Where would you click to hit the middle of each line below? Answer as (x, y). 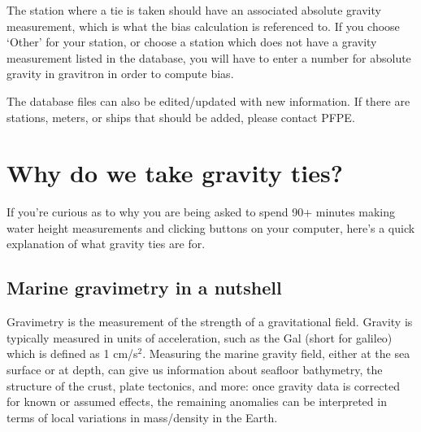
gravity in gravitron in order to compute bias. (120, 74)
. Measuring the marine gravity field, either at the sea (276, 353)
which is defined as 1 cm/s (72, 353)
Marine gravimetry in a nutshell (144, 288)
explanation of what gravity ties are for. (106, 244)
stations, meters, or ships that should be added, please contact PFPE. (181, 117)
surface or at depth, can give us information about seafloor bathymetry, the (195, 370)
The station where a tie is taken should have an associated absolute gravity (194, 10)
